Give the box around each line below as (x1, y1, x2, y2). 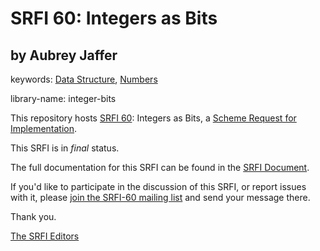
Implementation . (10, 123, 78, 134)
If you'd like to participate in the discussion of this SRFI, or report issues (10, 181, 307, 192)
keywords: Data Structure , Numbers (10, 73, 158, 85)
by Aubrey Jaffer (10, 47, 118, 64)
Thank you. (10, 211, 57, 222)
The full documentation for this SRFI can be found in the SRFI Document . (10, 162, 310, 173)
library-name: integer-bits (10, 93, 117, 104)
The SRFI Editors (10, 230, 80, 242)
